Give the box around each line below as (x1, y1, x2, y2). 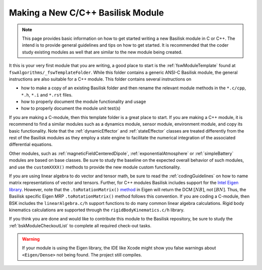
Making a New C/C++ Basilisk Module (9, 7, 164, 18)
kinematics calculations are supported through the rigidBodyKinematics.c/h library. (9, 207, 185, 213)
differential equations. (9, 141, 53, 148)
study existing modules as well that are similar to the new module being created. (22, 49, 183, 55)
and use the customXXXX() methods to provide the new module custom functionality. (9, 164, 181, 170)
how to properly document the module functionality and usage (21, 99, 147, 104)
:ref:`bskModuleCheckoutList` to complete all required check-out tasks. (9, 222, 152, 228)
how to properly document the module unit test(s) (21, 105, 121, 111)
